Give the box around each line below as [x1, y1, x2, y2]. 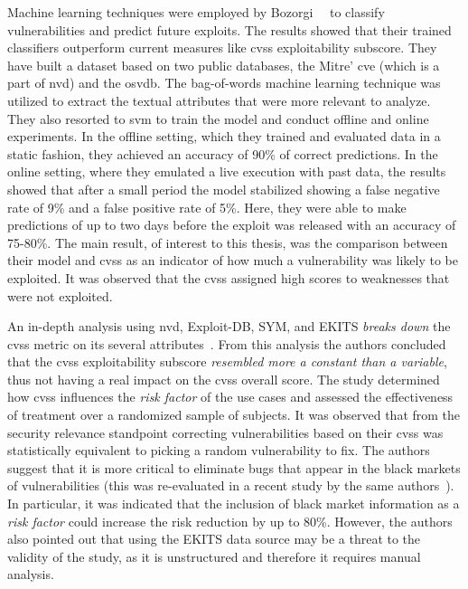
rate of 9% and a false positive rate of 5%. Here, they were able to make [7, 197, 407, 216]
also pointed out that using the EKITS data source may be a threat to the [7, 529, 421, 548]
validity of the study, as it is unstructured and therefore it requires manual [7, 546, 421, 565]
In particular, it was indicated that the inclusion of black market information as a [7, 494, 460, 513]
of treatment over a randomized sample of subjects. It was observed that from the [7, 405, 461, 424]
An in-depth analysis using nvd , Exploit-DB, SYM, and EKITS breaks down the [7, 317, 451, 336]
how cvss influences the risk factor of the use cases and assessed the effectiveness [7, 387, 454, 406]
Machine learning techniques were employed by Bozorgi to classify [7, 3, 385, 21]
